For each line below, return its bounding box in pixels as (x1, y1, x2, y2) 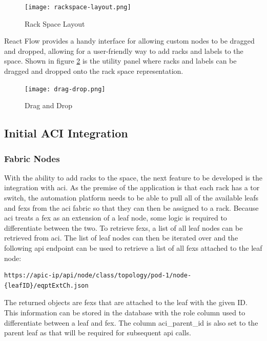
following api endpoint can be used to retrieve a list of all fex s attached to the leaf (4, 243, 262, 253)
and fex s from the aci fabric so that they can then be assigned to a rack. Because (4, 202, 259, 213)
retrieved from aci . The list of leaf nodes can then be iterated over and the (4, 232, 238, 243)
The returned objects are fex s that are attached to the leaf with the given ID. (4, 297, 248, 308)
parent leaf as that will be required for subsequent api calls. (4, 327, 191, 338)
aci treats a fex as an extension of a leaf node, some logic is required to (4, 212, 227, 223)
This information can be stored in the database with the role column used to (4, 307, 245, 317)
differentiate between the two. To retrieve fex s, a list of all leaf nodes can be (4, 222, 243, 233)
